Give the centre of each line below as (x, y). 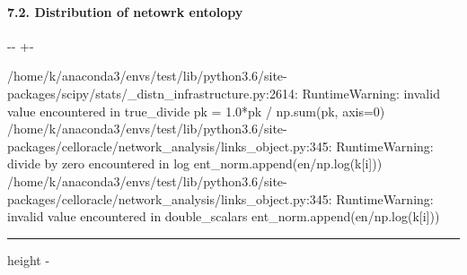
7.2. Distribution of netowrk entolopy (125, 11)
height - (29, 259)
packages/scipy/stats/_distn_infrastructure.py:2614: (153, 93)
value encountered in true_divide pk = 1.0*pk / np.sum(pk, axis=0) (196, 111)
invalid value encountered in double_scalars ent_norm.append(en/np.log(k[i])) (224, 216)
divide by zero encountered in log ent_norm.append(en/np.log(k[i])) (195, 163)
